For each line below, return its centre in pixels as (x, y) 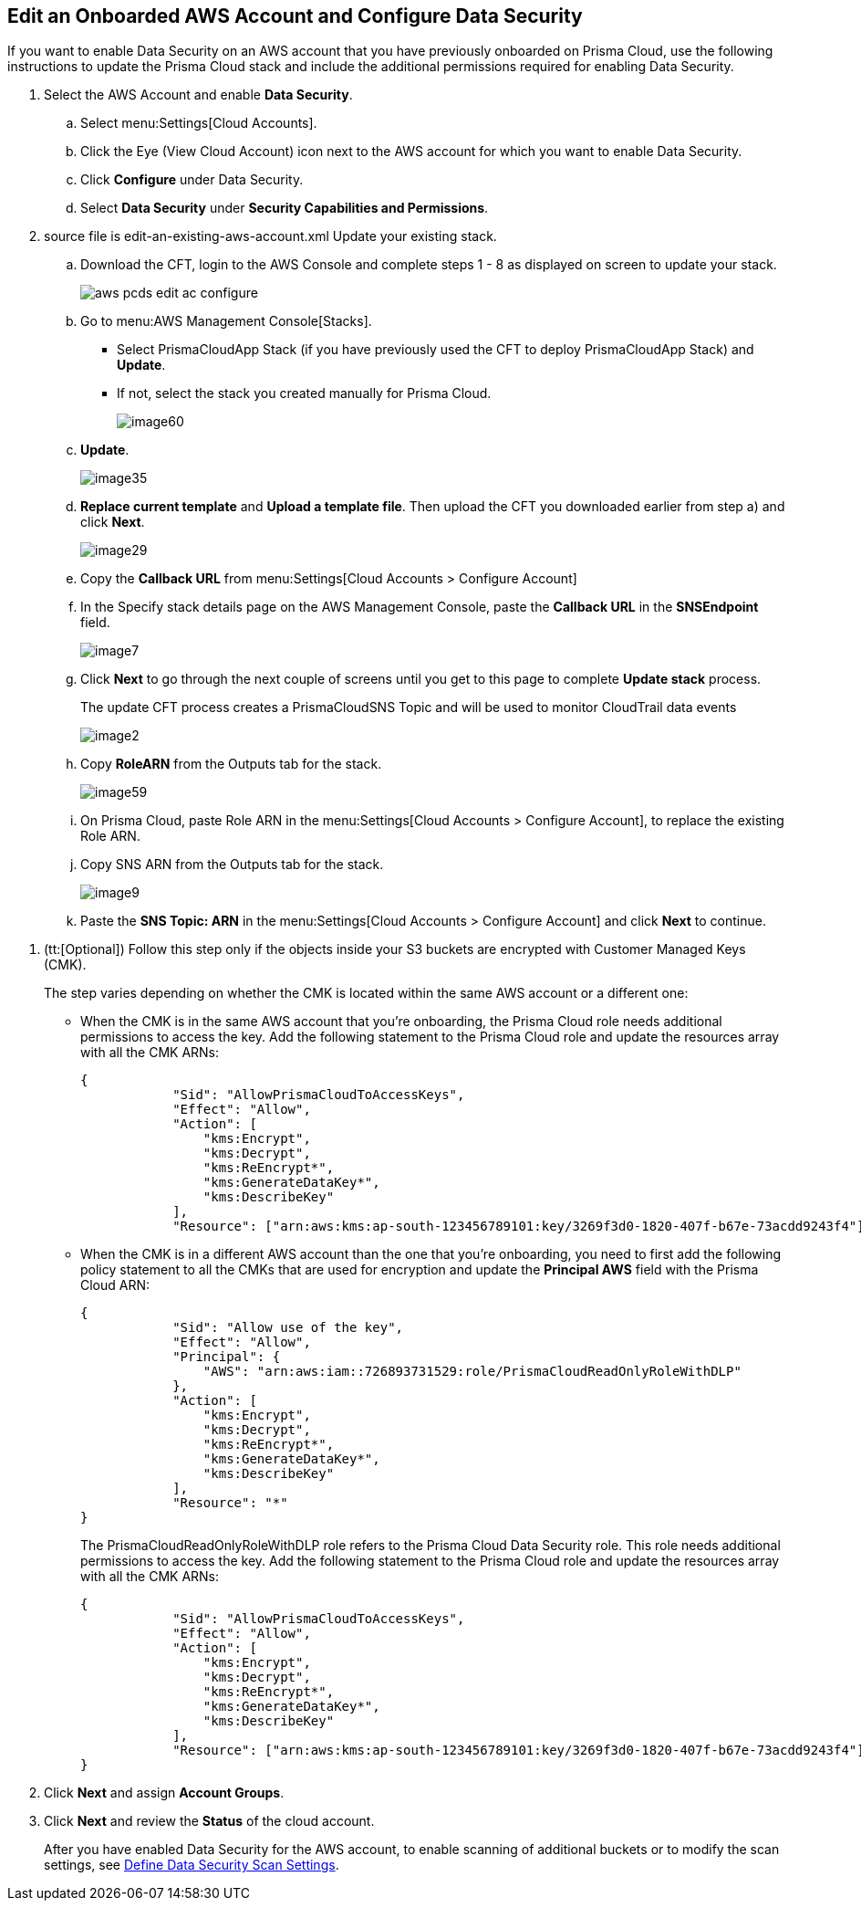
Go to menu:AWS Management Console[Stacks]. (226, 321)
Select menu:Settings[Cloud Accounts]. (199, 123)
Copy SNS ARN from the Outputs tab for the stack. (232, 865)
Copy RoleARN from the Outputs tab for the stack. (231, 764)
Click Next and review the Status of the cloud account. (209, 1821)
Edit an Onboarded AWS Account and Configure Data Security (295, 16)
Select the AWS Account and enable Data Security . (198, 95)
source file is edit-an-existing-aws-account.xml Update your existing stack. (270, 236)
